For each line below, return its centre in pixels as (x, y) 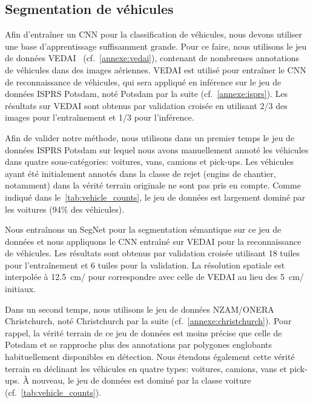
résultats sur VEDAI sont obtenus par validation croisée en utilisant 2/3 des (146, 105)
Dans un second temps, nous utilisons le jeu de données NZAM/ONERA (140, 309)
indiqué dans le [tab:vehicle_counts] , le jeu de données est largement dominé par (155, 197)
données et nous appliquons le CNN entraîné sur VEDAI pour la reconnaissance (153, 241)
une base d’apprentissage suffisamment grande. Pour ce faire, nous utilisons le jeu (156, 46)
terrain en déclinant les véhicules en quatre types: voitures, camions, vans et (146, 368)
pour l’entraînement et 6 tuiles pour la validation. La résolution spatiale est (145, 265)
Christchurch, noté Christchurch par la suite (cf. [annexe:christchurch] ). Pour (148, 321)
